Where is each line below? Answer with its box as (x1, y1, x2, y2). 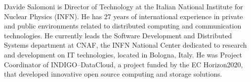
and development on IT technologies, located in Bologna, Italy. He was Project (4, 49, 243, 59)
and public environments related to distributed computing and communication (4, 21, 242, 31)
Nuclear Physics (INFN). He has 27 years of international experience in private (4, 11, 243, 21)
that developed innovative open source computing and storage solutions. (4, 69, 222, 79)
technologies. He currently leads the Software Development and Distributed (4, 30, 232, 40)
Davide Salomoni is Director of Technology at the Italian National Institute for (4, 1, 243, 11)
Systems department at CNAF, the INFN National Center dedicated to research (4, 40, 247, 50)
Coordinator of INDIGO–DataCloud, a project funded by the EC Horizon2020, (4, 59, 243, 69)
